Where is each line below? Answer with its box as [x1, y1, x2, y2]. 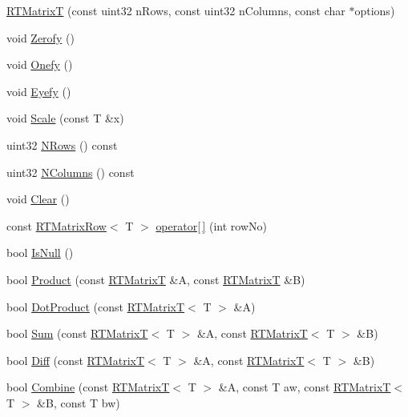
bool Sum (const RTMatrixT [6, 325, 148, 342]
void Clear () [6, 190, 70, 207]
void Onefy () [6, 56, 73, 73]
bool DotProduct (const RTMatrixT [6, 298, 185, 315]
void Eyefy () [6, 82, 71, 99]
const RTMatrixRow [6, 217, 107, 234]
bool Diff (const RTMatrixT [6, 351, 145, 368]
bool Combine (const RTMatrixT [6, 379, 170, 395]
